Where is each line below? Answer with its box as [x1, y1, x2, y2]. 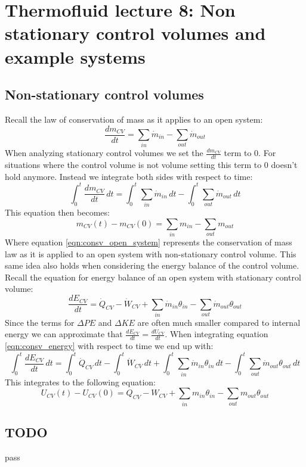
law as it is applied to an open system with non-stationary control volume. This [5, 247, 296, 260]
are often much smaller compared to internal [137, 316, 301, 328]
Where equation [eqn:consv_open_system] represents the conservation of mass [5, 236, 292, 248]
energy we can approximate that [5, 328, 123, 340]
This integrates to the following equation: [5, 375, 156, 388]
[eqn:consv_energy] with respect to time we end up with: [5, 340, 214, 352]
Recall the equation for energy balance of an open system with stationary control [5, 270, 301, 283]
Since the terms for [5, 316, 75, 328]
